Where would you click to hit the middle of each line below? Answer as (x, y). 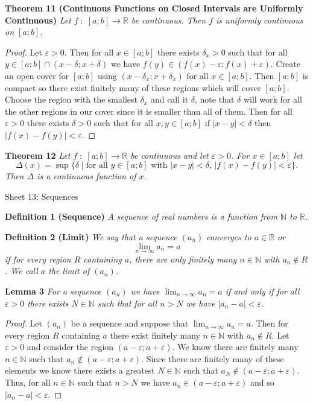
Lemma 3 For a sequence (53, 291)
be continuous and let (169, 155)
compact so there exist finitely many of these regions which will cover (133, 87)
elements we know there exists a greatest (80, 370)
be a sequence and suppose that (130, 323)
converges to (229, 236)
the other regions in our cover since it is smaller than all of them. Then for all (149, 111)
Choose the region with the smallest (71, 99)
